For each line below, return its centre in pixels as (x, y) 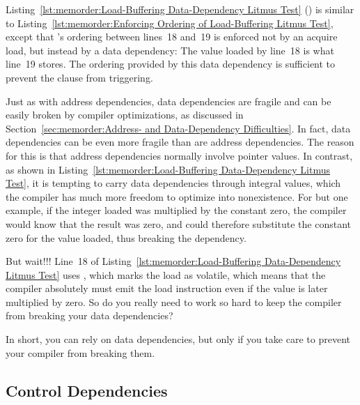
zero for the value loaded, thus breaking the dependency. (126, 237)
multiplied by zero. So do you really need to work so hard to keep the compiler (174, 301)
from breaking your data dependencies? (89, 315)
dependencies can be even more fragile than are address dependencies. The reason (180, 142)
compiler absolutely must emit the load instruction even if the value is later (167, 288)
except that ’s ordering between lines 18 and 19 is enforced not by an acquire (172, 37)
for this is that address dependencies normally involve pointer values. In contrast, (179, 155)
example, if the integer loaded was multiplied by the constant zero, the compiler (176, 210)
